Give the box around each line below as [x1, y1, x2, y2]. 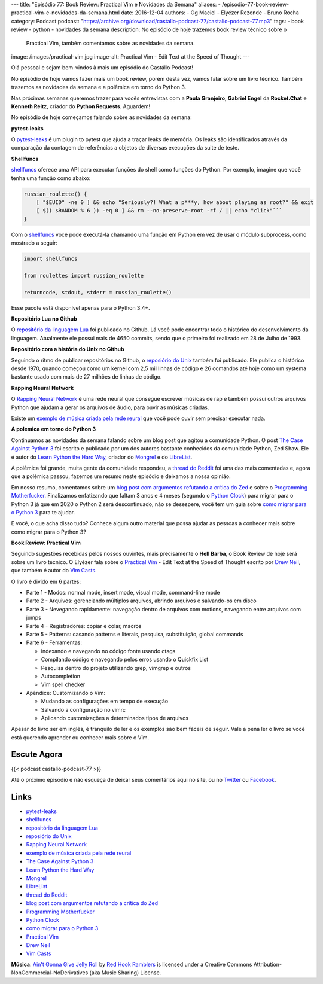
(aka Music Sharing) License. [89, 969, 161, 976]
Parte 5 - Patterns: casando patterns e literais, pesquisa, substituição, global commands [26, 630, 243, 638]
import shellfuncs [23, 255, 78, 263]
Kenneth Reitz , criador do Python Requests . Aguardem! [11, 102, 151, 110]
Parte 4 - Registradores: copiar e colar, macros [26, 622, 142, 629]
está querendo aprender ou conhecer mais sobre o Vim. [11, 733, 150, 741]
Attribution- [253, 961, 282, 968]
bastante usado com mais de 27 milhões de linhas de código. [11, 373, 162, 380]
